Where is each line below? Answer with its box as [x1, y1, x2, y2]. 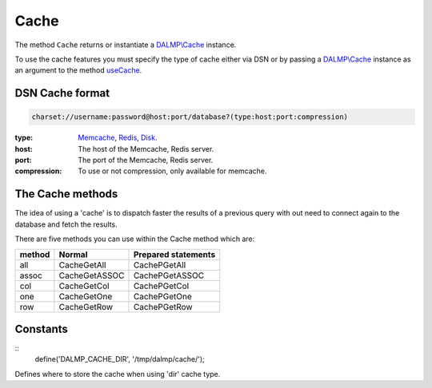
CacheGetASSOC [58, 270, 125, 281]
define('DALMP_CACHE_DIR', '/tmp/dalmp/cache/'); [34, 354, 206, 364]
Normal [58, 248, 88, 259]
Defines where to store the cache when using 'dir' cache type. [14, 369, 221, 378]
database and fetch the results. [14, 220, 118, 229]
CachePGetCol [133, 280, 190, 291]
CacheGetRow [58, 301, 114, 312]
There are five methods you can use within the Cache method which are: [14, 234, 255, 243]
